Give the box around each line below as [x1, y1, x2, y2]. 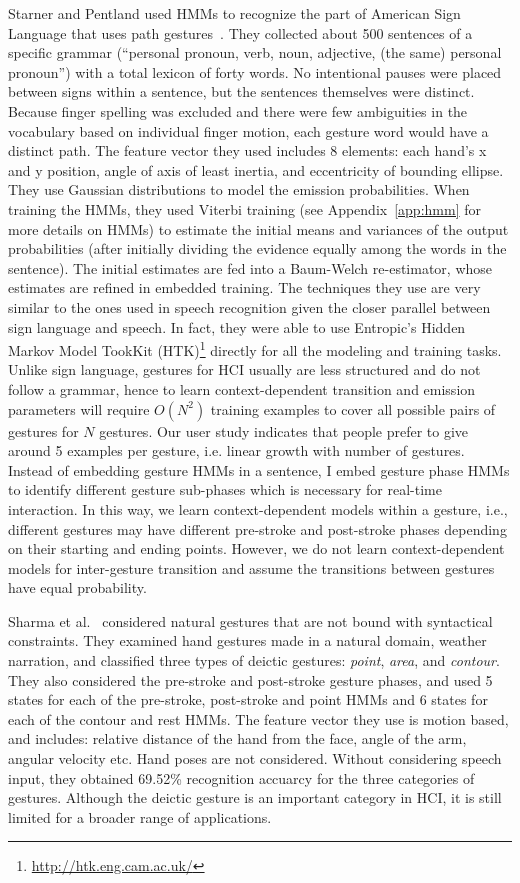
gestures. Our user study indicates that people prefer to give [99, 420, 469, 441]
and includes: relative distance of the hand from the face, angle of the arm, [8, 728, 467, 749]
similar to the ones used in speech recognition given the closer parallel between [8, 296, 491, 317]
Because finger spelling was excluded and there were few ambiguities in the [8, 100, 468, 121]
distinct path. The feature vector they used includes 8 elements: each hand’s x [8, 140, 487, 161]
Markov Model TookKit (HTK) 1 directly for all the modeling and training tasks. [8, 337, 502, 360]
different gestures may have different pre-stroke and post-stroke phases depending [8, 518, 507, 539]
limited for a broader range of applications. [8, 806, 272, 827]
